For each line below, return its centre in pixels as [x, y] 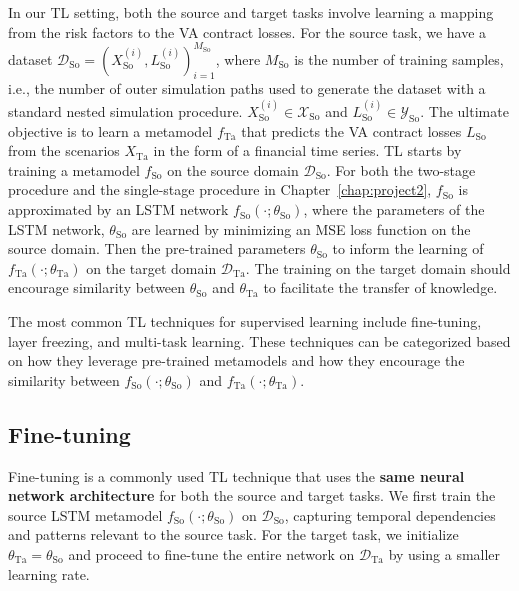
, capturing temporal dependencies [390, 514]
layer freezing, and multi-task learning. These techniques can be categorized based [259, 340]
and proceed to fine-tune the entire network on [211, 553]
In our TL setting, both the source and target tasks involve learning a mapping [251, 12]
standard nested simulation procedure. [125, 110]
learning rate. [49, 573]
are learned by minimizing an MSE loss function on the [301, 228]
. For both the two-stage [401, 169]
